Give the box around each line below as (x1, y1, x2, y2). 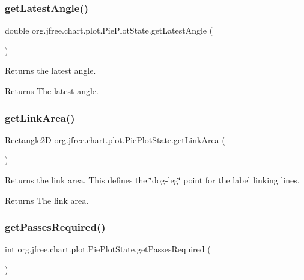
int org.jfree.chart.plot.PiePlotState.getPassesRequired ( (5, 243, 211, 255)
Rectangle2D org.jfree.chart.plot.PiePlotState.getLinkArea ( (5, 133, 225, 146)
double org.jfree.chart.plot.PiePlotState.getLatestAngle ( (5, 24, 213, 37)
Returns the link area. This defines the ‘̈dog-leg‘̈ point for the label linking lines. (5, 174, 300, 186)
